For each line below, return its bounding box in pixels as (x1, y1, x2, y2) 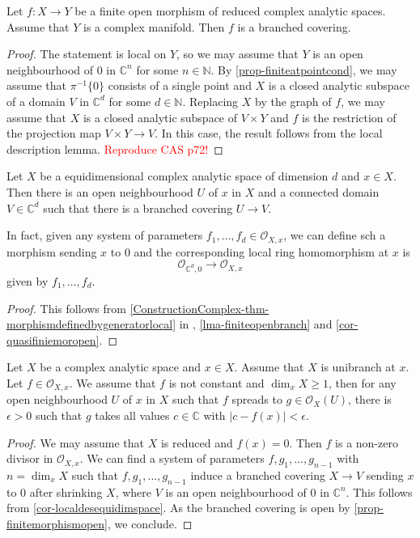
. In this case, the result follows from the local (155, 125, 383, 142)
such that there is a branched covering (43, 199, 233, 216)
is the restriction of (302, 108, 397, 125)
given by (6, 272, 49, 289)
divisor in (6, 450, 53, 467)
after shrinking (29, 483, 103, 500)
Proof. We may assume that (6, 434, 145, 451)
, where (115, 483, 152, 500)
